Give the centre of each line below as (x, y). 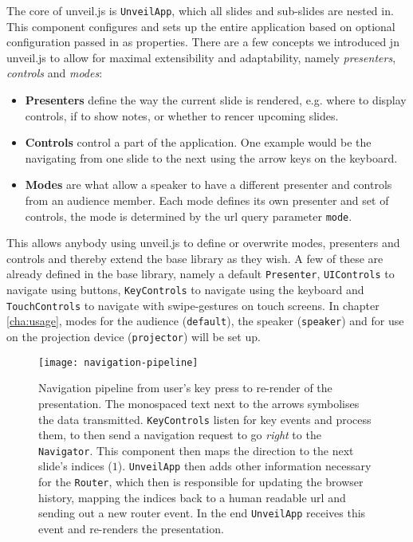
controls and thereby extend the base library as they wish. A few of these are (195, 258)
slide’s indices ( (75, 466)
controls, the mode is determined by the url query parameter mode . (189, 216)
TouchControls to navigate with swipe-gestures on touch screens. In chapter (193, 305)
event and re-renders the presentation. (131, 529)
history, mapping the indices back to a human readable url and (192, 497)
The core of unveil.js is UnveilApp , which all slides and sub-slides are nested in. (200, 10)
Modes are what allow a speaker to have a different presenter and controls (208, 185)
